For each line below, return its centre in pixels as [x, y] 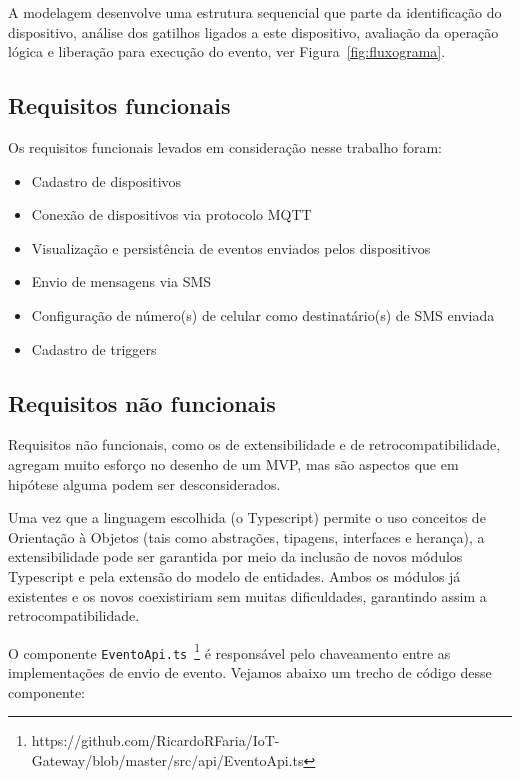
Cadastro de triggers [94, 348]
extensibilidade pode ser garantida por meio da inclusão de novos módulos [235, 556]
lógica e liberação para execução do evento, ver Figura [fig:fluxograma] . [227, 51]
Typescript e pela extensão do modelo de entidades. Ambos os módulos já [234, 575]
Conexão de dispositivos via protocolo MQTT [171, 214]
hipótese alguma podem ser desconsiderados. [144, 483]
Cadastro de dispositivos [106, 180]
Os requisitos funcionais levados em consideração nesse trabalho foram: [225, 146]
